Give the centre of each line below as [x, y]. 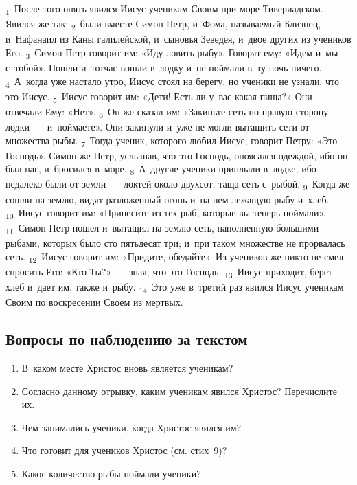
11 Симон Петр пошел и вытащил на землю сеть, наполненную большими [162, 229]
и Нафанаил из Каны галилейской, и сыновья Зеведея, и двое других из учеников [178, 39]
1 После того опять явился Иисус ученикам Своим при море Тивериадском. [164, 9]
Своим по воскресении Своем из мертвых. [94, 302]
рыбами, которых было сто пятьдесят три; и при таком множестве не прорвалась [175, 243]
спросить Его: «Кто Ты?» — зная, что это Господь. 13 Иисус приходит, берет [169, 272]
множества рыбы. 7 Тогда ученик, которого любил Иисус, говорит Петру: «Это [172, 141]
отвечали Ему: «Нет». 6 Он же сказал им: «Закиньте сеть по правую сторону [167, 112]
